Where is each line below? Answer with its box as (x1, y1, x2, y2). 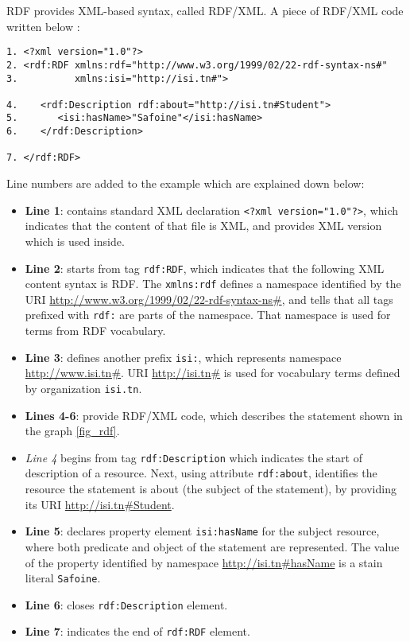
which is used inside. (25, 232, 125, 249)
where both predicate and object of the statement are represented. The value (25, 538, 400, 554)
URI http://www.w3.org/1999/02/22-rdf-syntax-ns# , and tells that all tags (25, 290, 393, 307)
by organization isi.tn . (25, 379, 142, 396)
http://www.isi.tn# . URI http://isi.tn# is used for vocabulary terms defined (25, 364, 400, 381)
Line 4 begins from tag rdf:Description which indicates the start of (25, 449, 362, 465)
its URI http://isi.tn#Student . (25, 496, 175, 512)
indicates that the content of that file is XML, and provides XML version (25, 217, 382, 234)
